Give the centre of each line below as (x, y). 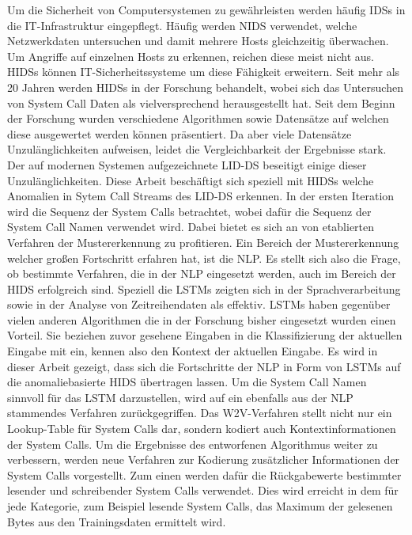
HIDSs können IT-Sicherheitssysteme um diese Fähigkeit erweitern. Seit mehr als (204, 72)
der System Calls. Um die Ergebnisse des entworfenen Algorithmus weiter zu (193, 444)
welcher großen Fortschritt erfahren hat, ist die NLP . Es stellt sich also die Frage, (204, 258)
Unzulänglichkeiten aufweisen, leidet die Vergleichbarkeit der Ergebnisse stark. (197, 149)
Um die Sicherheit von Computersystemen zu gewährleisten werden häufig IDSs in (206, 9)
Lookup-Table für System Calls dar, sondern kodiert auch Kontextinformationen (202, 429)
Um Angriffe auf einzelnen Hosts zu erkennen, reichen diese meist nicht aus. (191, 56)
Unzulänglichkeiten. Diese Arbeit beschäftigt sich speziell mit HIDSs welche (191, 180)
